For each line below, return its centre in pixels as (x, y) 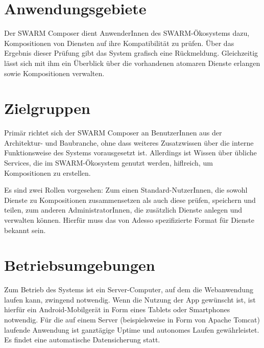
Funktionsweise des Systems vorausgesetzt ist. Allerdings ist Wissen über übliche (130, 153)
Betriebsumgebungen (80, 265)
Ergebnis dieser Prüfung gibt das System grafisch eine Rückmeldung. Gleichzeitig (131, 53)
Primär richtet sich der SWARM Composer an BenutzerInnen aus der (113, 133)
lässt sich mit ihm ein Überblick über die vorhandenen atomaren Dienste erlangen (132, 63)
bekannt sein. (25, 230)
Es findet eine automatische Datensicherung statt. (82, 340)
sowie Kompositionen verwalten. (54, 73)
